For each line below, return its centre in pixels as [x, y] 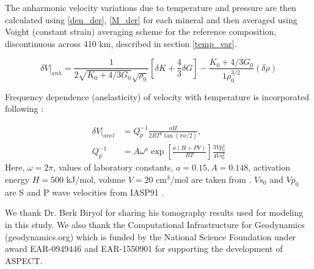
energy [17, 179]
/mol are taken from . [211, 179]
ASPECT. [24, 260]
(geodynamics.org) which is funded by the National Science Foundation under [151, 236]
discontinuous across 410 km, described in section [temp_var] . [121, 43]
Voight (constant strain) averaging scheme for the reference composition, [141, 31]
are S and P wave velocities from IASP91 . [85, 192]
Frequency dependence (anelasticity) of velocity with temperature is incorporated [157, 96]
